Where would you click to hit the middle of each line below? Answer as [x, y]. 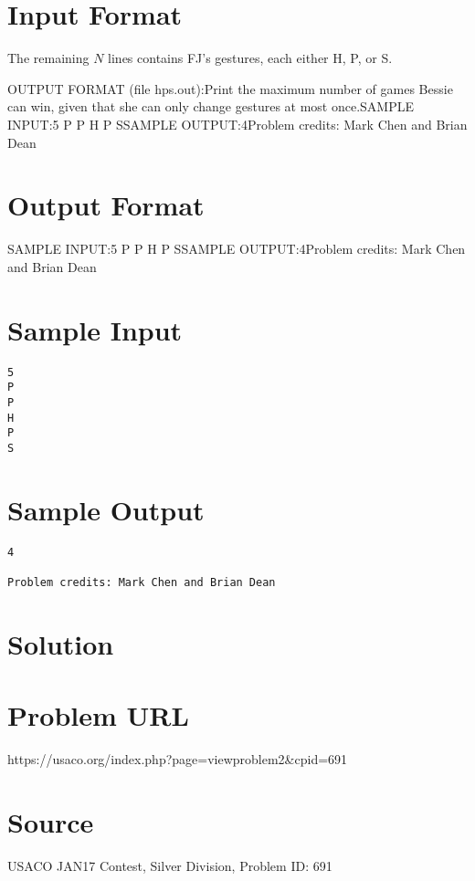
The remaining [48, 58]
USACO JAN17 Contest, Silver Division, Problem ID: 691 [170, 865]
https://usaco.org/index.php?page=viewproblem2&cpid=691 [178, 759]
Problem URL [98, 715]
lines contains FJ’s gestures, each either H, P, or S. [250, 58]
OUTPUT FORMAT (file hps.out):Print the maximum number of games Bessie [230, 88]
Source [51, 821]
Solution [61, 643]
